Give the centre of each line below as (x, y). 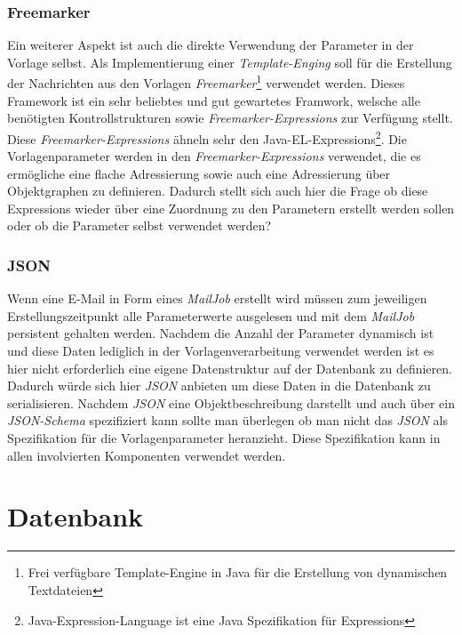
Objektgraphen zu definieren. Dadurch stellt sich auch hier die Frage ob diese (218, 191)
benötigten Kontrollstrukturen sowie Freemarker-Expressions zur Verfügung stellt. (230, 118)
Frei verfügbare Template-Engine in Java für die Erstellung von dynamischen (238, 572)
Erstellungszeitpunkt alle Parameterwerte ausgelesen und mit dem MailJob (211, 315)
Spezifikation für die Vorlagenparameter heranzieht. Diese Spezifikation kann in (224, 438)
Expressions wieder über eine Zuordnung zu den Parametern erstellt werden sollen (231, 208)
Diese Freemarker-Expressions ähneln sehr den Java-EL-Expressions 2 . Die (207, 137)
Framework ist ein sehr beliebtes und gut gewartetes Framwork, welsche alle (214, 100)
